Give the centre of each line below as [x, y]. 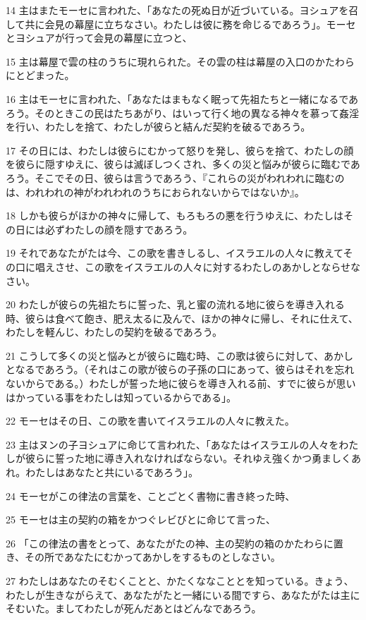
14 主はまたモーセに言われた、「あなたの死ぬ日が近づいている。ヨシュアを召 [182, 10]
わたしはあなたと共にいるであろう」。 [112, 472]
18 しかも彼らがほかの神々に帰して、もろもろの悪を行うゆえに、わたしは [175, 215]
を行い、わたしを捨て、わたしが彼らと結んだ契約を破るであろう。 [158, 127]
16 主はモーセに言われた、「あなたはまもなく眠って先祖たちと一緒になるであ [182, 98]
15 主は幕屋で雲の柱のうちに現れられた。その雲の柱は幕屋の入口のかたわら [180, 61]
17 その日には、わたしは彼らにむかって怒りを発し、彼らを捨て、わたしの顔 [180, 150]
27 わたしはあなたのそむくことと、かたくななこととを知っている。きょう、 [180, 581]
